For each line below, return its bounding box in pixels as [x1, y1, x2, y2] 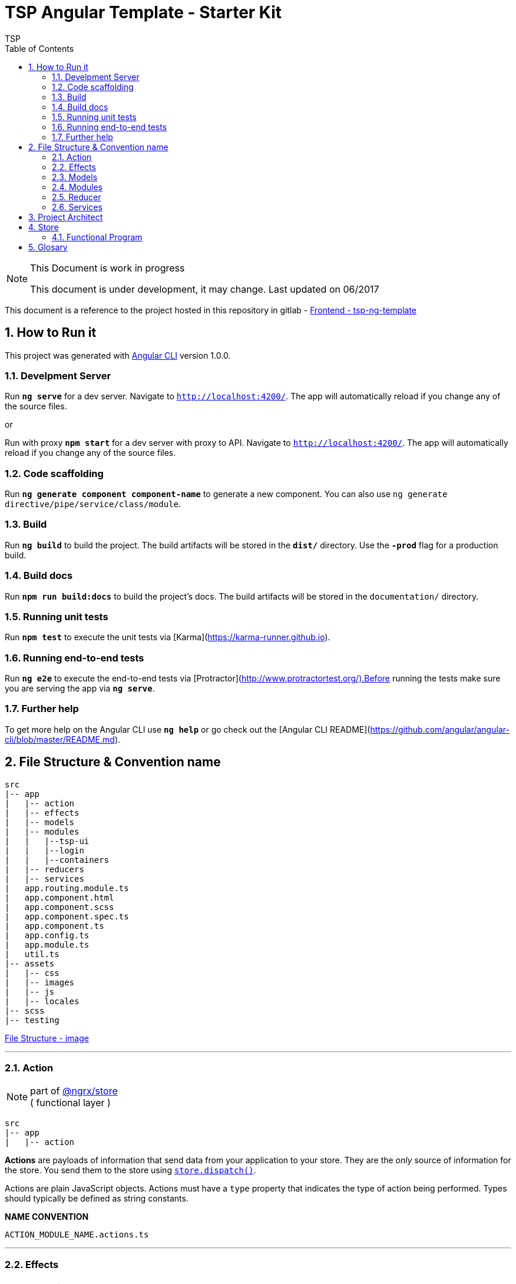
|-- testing [5, 1015, 59, 1025]
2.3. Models [52, 171, 98, 182]
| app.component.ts [5, 921, 104, 931]
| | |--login [5, 845, 84, 855]
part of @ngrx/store [30, 1085, 118, 1097]
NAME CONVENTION [5, 1212, 89, 1222]
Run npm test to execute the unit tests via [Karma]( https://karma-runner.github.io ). [5, 632, 330, 643]
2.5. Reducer [52, 191, 101, 202]
